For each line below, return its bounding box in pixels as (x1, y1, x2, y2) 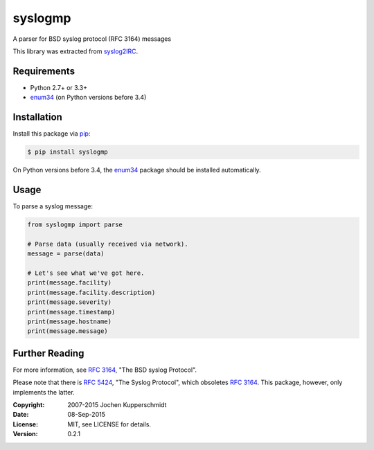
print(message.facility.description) (27, 288, 156, 296)
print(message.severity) (27, 298, 112, 306)
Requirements (12, 65, 75, 77)
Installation (12, 111, 62, 123)
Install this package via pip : (12, 129, 91, 138)
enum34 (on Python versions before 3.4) (30, 93, 147, 102)
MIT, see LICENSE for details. (67, 420, 152, 429)
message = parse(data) (27, 250, 105, 258)
